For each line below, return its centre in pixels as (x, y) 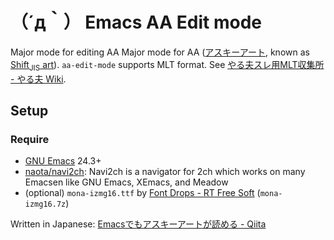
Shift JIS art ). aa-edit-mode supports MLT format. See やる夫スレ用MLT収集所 (167, 65)
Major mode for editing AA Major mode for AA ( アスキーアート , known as (160, 52)
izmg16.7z (45, 204)
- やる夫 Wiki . (38, 79)
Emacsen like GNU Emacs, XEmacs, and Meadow (126, 182)
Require (30, 140)
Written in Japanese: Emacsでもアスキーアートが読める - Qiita (138, 224)
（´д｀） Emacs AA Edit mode (136, 22)
